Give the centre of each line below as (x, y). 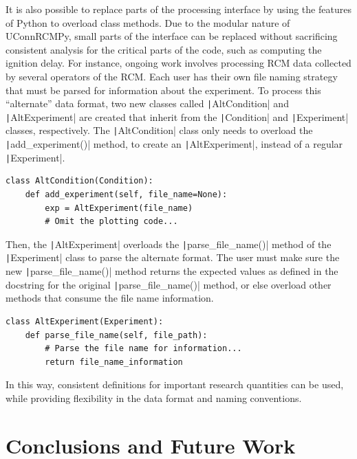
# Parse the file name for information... (143, 349)
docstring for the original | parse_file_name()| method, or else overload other (169, 284)
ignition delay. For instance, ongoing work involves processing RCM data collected (178, 63)
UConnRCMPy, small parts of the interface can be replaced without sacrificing (172, 36)
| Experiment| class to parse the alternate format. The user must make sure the (173, 257)
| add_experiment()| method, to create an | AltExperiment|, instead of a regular (174, 144)
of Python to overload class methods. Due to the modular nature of (148, 22)
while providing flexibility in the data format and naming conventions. (154, 398)
